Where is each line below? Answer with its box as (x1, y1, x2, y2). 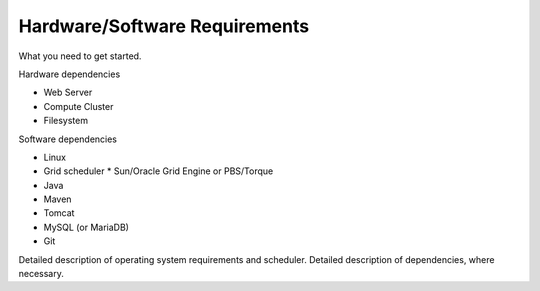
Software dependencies (18, 133, 118, 145)
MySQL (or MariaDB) (43, 221, 130, 233)
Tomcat (43, 207, 75, 219)
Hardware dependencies (18, 68, 121, 80)
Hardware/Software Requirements (18, 15, 310, 37)
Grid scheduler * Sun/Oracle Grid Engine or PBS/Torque (43, 165, 274, 177)
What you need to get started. (18, 50, 142, 62)
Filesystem (43, 115, 89, 127)
